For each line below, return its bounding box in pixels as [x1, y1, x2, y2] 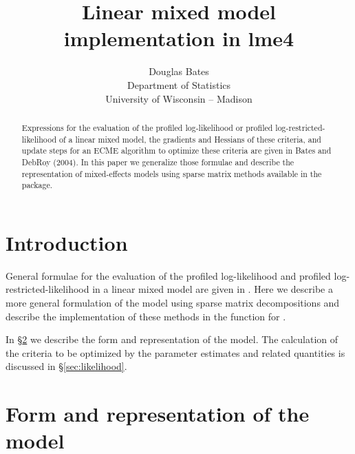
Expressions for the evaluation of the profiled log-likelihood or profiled [21, 121, 273, 133]
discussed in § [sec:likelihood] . [6, 359, 127, 373]
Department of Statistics [127, 77, 231, 92]
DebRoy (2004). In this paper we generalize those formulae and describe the [21, 156, 294, 167]
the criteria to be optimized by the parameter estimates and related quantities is [6, 345, 345, 360]
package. [21, 179, 53, 191]
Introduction [6, 228, 128, 256]
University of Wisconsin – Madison [105, 91, 252, 105]
